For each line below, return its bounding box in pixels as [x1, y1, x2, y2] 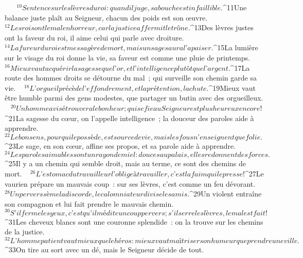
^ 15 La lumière [213, 42, 258, 53]
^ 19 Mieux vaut [208, 82, 256, 93]
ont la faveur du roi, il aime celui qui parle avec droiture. [5, 32, 184, 43]
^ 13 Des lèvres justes [190, 22, 254, 33]
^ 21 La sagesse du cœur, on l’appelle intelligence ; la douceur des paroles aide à [5, 112, 254, 123]
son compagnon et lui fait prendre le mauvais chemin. [5, 198, 174, 209]
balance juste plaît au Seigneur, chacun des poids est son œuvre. [5, 12, 208, 23]
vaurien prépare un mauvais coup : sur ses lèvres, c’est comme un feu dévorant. [5, 178, 256, 189]
